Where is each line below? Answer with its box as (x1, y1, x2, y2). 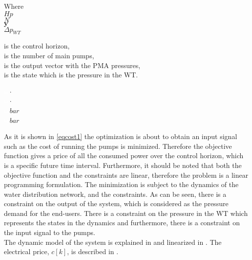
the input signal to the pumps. (4, 227, 95, 237)
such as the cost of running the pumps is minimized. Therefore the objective (4, 141, 232, 151)
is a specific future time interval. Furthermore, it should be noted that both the (4, 160, 242, 170)
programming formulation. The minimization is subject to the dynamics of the (4, 179, 239, 189)
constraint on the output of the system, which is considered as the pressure (4, 198, 229, 209)
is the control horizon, (4, 41, 70, 51)
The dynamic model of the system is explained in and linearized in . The (4, 236, 222, 247)
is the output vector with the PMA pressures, (4, 60, 141, 70)
